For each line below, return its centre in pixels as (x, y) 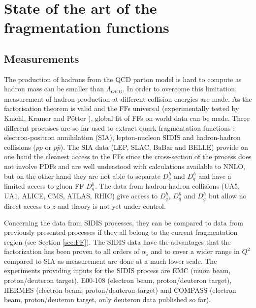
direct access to (27, 206)
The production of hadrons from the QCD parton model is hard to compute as (123, 79)
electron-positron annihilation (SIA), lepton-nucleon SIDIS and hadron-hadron (122, 137)
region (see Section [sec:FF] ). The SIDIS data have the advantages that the (117, 241)
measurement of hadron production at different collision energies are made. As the (128, 98)
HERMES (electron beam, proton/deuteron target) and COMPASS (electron (120, 290)
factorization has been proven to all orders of (72, 251)
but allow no (227, 196)
